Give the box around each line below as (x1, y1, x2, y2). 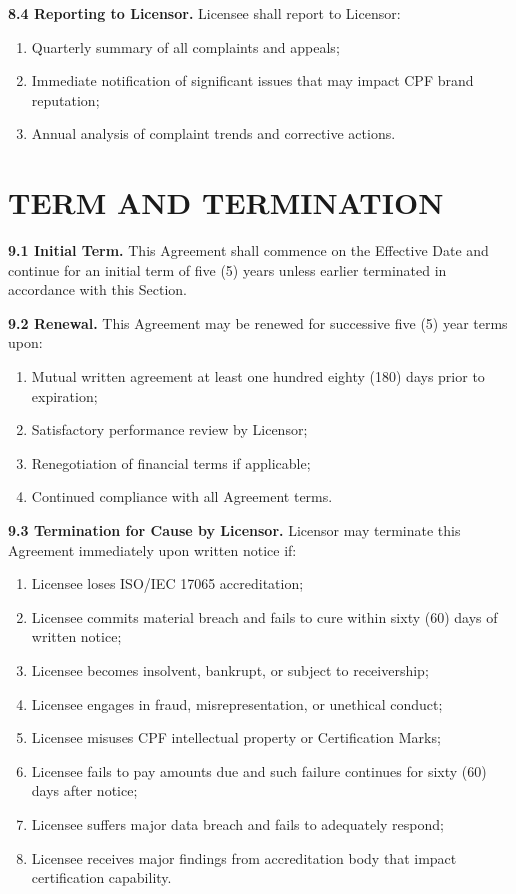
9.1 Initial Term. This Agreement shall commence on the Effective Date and (8, 240, 489, 261)
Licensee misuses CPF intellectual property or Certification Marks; (31, 727, 441, 748)
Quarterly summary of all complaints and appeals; (31, 36, 340, 57)
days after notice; (31, 780, 138, 801)
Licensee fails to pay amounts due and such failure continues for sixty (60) (31, 760, 487, 781)
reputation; (31, 89, 100, 110)
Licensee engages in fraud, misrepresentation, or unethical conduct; (31, 693, 443, 714)
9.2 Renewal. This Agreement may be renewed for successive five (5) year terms (8, 312, 508, 333)
